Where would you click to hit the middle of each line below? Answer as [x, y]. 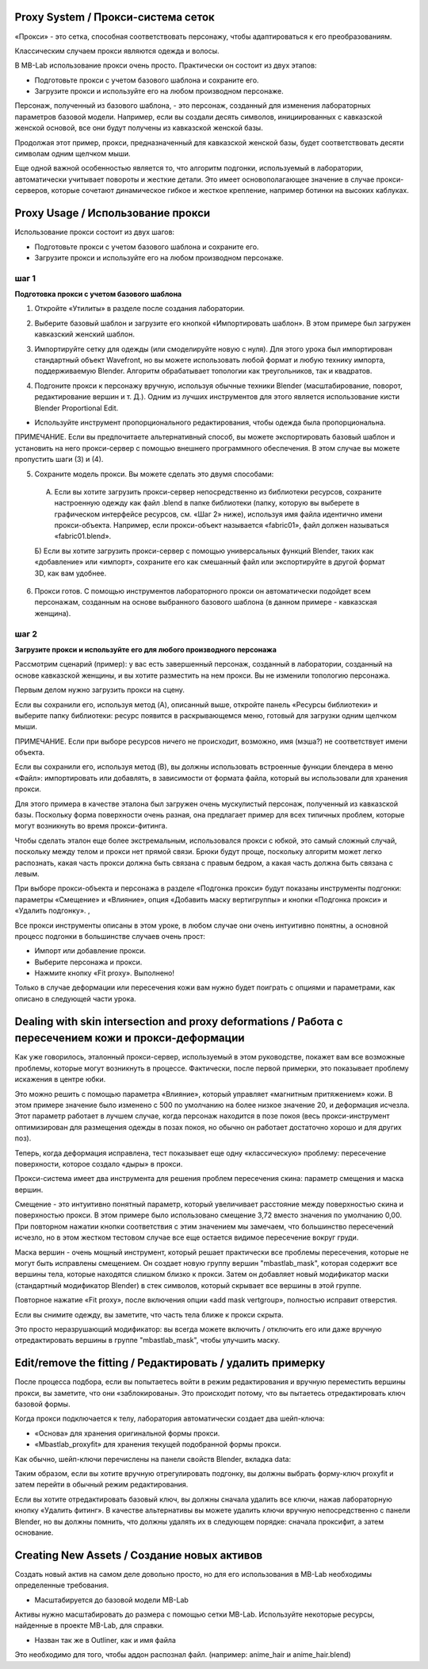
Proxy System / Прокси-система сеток [115, 17]
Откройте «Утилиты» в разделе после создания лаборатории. [139, 309]
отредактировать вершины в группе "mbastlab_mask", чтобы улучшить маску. [147, 1340]
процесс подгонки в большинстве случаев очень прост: [110, 936]
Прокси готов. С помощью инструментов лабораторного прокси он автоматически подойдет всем [203, 591]
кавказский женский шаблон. [84, 334]
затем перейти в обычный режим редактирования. [101, 1485]
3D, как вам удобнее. [71, 573]
